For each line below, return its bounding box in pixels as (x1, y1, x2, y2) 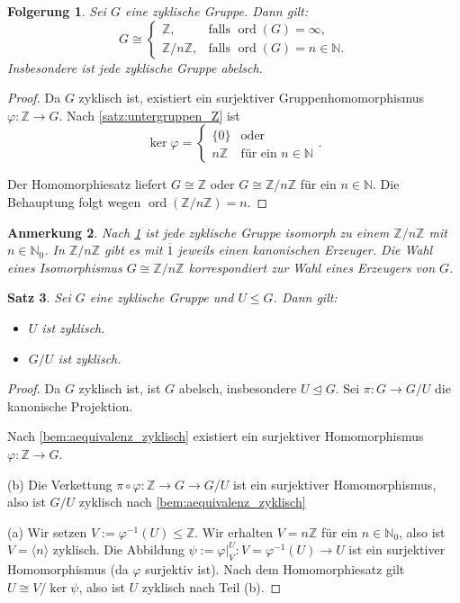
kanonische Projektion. (7, 396, 133, 415)
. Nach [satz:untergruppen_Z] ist (59, 105, 240, 124)
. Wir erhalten (194, 522, 274, 541)
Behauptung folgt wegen (7, 192, 141, 211)
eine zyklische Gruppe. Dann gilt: (124, 2, 308, 20)
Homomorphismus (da (7, 560, 129, 579)
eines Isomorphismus (7, 257, 122, 276)
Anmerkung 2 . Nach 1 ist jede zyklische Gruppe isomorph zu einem (7, 222, 390, 241)
